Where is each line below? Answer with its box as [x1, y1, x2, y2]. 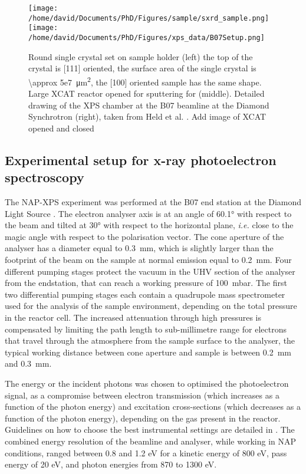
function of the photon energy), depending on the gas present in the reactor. [5, 412, 281, 424]
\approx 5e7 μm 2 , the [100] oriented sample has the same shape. [28, 74, 262, 88]
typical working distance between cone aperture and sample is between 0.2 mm [5, 345, 292, 358]
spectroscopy [5, 168, 84, 186]
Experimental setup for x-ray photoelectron [5, 150, 277, 169]
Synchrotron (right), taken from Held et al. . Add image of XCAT [28, 110, 266, 123]
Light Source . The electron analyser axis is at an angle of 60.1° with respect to [5, 207, 292, 219]
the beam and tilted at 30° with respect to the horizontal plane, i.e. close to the [5, 219, 294, 231]
